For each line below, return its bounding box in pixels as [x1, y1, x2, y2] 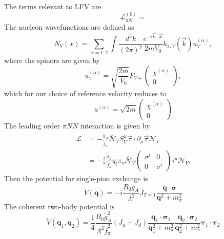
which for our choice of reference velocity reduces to [4, 88, 167, 99]
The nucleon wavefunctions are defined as [4, 21, 134, 32]
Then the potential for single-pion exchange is [4, 172, 148, 183]
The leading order [4, 120, 60, 131]
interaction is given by [80, 120, 150, 131]
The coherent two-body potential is [4, 201, 115, 211]
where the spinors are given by [4, 54, 100, 65]
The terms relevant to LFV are [4, 1, 101, 11]
